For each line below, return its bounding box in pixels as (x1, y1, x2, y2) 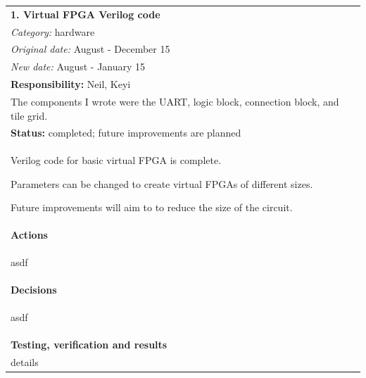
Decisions (11, 282, 57, 296)
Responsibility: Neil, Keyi (11, 77, 131, 92)
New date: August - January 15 (11, 59, 146, 74)
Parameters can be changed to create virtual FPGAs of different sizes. (11, 176, 313, 191)
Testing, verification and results (11, 336, 168, 351)
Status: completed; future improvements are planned (11, 125, 241, 140)
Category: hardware (11, 24, 95, 39)
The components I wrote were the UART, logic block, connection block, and (11, 94, 339, 108)
